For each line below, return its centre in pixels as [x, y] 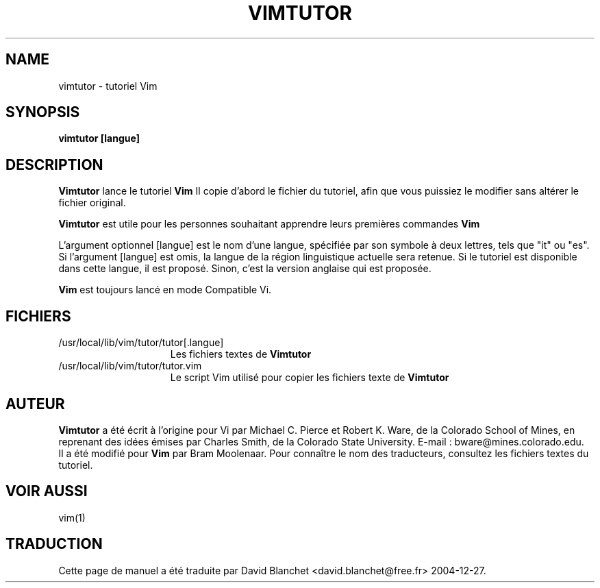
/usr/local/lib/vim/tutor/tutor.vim [130, 366]
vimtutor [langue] [99, 138]
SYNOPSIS [43, 112]
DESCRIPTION [54, 164]
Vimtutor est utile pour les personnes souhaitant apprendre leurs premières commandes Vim [269, 224]
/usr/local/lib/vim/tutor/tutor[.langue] [141, 343]
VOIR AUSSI [47, 491]
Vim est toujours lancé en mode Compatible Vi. [165, 290]
